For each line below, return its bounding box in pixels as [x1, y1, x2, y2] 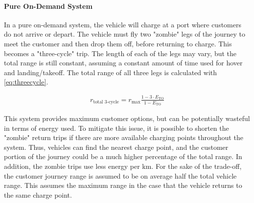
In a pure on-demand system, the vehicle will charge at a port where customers [4, 19, 242, 29]
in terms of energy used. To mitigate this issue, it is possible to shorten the [4, 122, 229, 133]
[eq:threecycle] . [4, 77, 48, 87]
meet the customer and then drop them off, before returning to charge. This [4, 38, 232, 48]
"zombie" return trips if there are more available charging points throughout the [4, 132, 243, 142]
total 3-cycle [93, 100, 119, 105]
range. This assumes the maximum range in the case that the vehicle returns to [4, 180, 242, 190]
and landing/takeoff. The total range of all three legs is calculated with [4, 67, 217, 77]
